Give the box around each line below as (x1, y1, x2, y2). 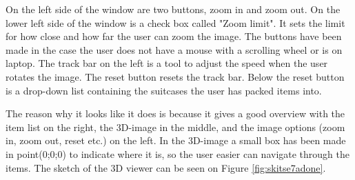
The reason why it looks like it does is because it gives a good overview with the (6, 106, 345, 121)
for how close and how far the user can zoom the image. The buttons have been (6, 29, 342, 43)
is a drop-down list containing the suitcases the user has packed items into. (6, 83, 322, 97)
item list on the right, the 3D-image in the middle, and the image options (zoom (6, 119, 345, 134)
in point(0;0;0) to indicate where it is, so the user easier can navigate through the (6, 146, 350, 161)
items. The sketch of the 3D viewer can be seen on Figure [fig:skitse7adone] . (6, 160, 326, 174)
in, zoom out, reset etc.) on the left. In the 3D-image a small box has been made (6, 133, 346, 148)
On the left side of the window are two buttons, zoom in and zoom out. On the (6, 2, 341, 16)
